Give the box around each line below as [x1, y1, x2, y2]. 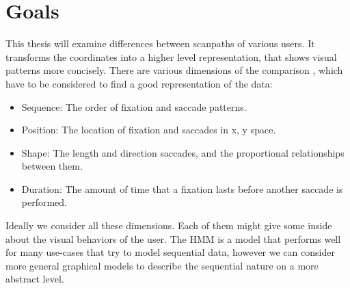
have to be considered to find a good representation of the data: [5, 76, 273, 90]
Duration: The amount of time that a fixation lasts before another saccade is [21, 181, 343, 196]
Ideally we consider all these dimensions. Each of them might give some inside [5, 218, 332, 233]
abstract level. [5, 272, 64, 286]
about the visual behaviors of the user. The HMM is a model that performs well [5, 231, 341, 246]
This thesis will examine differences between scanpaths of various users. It [5, 36, 315, 51]
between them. [21, 159, 83, 173]
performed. [21, 195, 68, 209]
